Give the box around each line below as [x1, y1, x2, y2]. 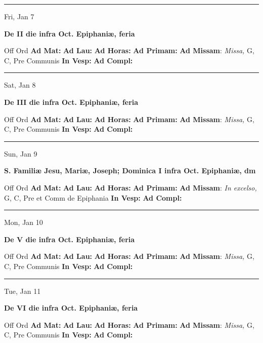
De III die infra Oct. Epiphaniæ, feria [4, 96, 139, 107]
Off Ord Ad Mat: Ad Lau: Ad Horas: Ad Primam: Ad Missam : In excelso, [4, 182, 257, 193]
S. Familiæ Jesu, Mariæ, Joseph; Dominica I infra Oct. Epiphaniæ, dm [4, 165, 256, 176]
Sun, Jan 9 [4, 148, 37, 159]
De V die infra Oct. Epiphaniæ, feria [4, 234, 135, 244]
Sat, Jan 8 [4, 80, 36, 90]
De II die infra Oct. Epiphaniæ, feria [4, 28, 135, 39]
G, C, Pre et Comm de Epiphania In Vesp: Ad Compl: [4, 192, 182, 203]
